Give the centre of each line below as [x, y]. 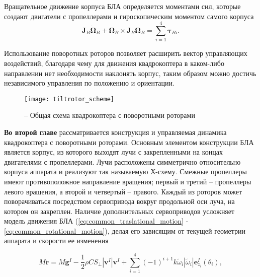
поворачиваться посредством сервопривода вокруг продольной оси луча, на [119, 201]
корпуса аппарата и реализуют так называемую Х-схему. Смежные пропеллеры [125, 171]
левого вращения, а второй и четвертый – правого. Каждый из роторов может [123, 191]
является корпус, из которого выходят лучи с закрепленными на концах [114, 152]
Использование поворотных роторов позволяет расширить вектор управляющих [126, 53]
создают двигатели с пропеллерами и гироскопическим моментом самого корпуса [129, 16]
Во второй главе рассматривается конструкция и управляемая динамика [115, 132]
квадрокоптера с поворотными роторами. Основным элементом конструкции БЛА [129, 142]
